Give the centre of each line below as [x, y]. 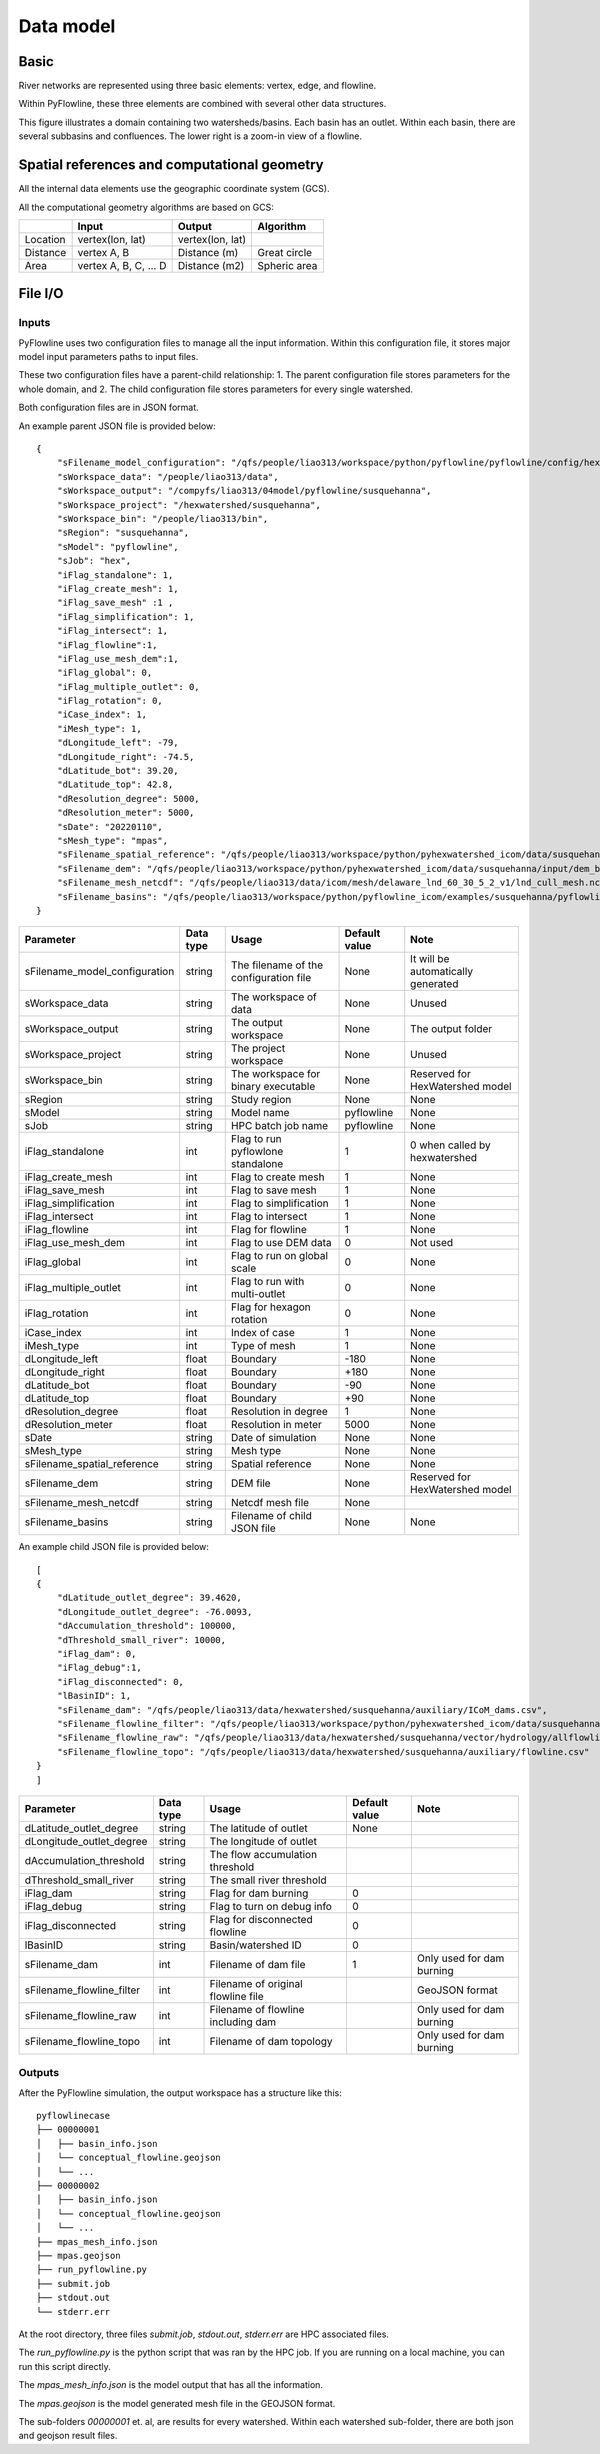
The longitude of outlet [263, 1841]
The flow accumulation [263, 1854]
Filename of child [271, 1516]
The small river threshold [268, 1880]
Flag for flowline [268, 1230]
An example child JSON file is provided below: [114, 1547]
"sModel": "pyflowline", [117, 546]
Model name [260, 1113]
